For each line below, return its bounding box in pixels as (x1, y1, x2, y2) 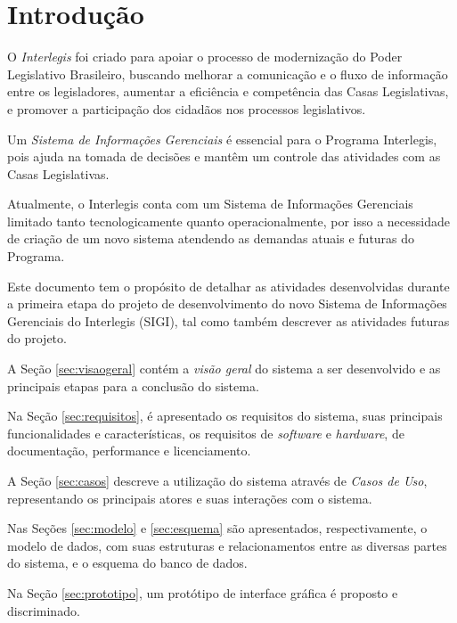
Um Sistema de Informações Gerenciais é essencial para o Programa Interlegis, (7, 129, 437, 148)
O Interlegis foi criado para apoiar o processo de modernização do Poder (7, 47, 403, 66)
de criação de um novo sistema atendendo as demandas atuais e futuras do (7, 229, 415, 248)
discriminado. (7, 601, 80, 619)
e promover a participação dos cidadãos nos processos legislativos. (7, 99, 366, 118)
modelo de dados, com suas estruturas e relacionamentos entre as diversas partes (7, 536, 447, 554)
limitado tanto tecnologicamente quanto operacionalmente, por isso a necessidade (7, 211, 450, 230)
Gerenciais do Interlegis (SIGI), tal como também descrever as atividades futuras (7, 311, 450, 330)
